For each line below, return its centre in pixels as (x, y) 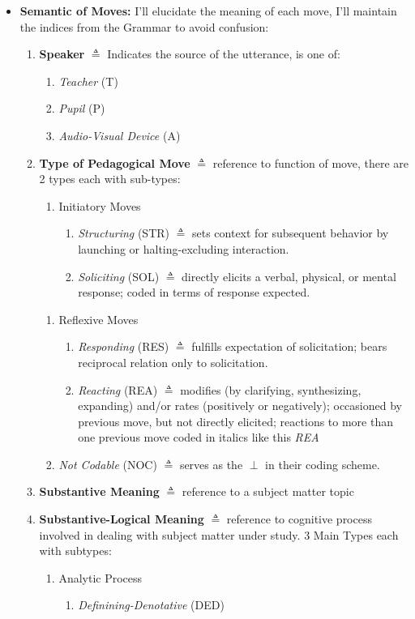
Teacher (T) (88, 81)
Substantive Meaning (99, 491)
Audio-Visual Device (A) (120, 135)
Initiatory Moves (100, 205)
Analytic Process (101, 577)
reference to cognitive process (299, 519)
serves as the (211, 464)
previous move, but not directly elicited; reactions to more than (235, 421)
